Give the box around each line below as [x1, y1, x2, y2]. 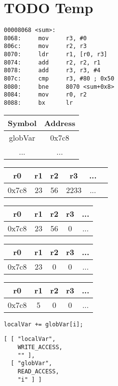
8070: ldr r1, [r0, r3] [4, 51, 107, 58]
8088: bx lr [4, 99, 73, 107]
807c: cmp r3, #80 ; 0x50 [4, 75, 115, 82]
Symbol [8, 117, 37, 129]
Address [44, 117, 76, 129]
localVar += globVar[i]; [4, 321, 83, 328]
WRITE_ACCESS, [17, 344, 63, 351]
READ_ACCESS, [17, 368, 59, 375]
